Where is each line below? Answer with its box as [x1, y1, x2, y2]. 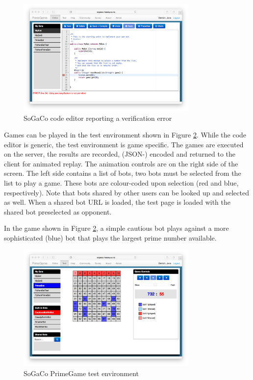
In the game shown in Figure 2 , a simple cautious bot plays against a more [4, 223, 229, 233]
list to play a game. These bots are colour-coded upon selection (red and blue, [4, 177, 239, 188]
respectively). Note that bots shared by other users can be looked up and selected [4, 187, 249, 197]
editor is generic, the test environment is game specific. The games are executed [4, 139, 244, 149]
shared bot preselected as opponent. [4, 206, 112, 217]
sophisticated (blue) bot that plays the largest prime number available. [4, 232, 217, 243]
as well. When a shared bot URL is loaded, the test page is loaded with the [4, 197, 230, 207]
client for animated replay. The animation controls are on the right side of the [4, 158, 238, 168]
